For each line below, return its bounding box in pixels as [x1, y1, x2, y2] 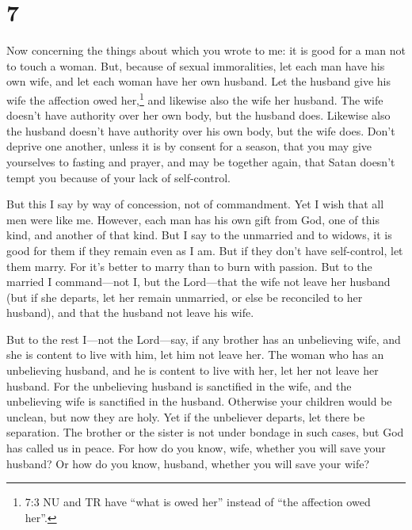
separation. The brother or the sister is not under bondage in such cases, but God [6, 424, 404, 440]
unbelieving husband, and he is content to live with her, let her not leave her [6, 362, 379, 379]
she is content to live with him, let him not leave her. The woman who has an [6, 346, 384, 363]
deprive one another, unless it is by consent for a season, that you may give [6, 138, 372, 154]
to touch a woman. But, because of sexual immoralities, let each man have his [6, 57, 385, 74]
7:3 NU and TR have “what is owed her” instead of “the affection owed [25, 494, 371, 510]
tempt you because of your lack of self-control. [6, 169, 231, 185]
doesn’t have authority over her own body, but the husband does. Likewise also [6, 107, 391, 124]
